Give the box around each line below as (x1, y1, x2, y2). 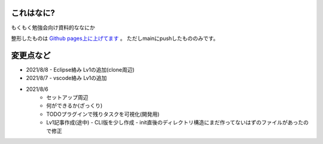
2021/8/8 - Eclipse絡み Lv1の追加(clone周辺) (26, 66, 135, 73)
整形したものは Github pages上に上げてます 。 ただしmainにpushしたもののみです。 (11, 35, 219, 42)
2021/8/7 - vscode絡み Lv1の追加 (26, 75, 107, 82)
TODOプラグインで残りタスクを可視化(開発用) (46, 111, 160, 118)
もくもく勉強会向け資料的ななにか (11, 24, 95, 31)
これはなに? (11, 8, 55, 18)
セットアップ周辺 (46, 93, 89, 101)
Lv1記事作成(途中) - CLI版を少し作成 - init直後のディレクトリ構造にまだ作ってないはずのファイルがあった (46, 119, 304, 126)
